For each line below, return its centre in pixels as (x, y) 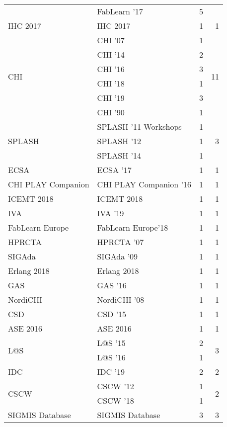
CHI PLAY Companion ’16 (144, 184)
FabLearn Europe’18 (133, 227)
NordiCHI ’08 (121, 299)
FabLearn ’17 (120, 11)
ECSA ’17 (114, 170)
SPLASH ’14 (119, 155)
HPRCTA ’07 (120, 242)
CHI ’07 (111, 40)
